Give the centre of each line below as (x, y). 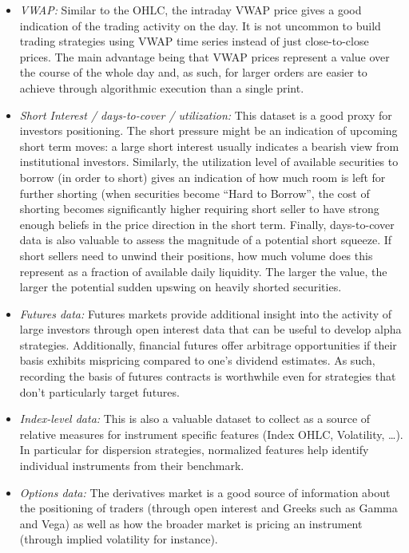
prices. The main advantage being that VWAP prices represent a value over (204, 56)
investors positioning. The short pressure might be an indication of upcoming (208, 130)
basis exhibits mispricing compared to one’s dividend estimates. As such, (197, 360)
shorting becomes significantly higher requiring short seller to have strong (199, 209)
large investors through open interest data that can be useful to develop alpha (210, 329)
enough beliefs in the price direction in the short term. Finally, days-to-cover (207, 224)
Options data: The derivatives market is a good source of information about (205, 492)
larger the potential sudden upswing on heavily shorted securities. (181, 287)
